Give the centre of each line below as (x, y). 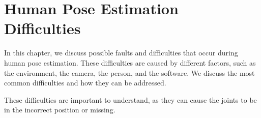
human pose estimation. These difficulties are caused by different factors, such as (130, 62)
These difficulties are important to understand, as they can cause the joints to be (130, 99)
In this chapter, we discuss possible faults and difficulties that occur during (121, 53)
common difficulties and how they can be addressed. (85, 83)
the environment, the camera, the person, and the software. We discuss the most (129, 72)
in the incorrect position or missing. (60, 110)
